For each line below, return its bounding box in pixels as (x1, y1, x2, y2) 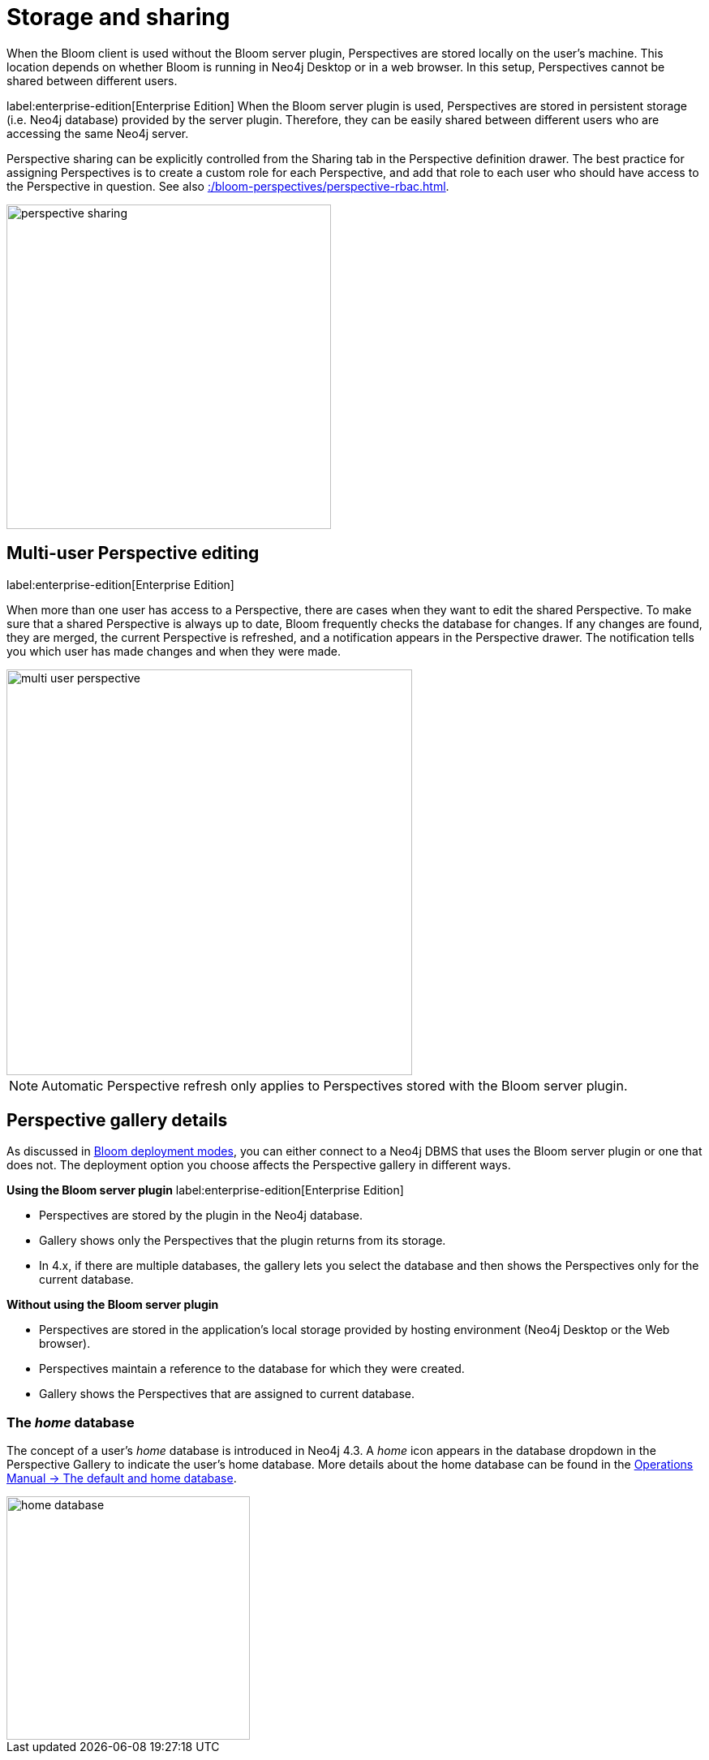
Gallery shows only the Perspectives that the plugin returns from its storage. (39, 1233, 446, 1248)
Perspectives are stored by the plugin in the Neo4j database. (39, 1208, 363, 1223)
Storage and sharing (6, 3, 230, 31)
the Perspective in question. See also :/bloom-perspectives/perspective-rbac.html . (6, 179, 449, 193)
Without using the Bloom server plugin (6, 1297, 219, 1312)
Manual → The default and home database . (6, 1471, 237, 1486)
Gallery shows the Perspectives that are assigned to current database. (39, 1387, 415, 1401)
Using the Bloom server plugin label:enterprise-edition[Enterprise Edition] (6, 1183, 404, 1198)
